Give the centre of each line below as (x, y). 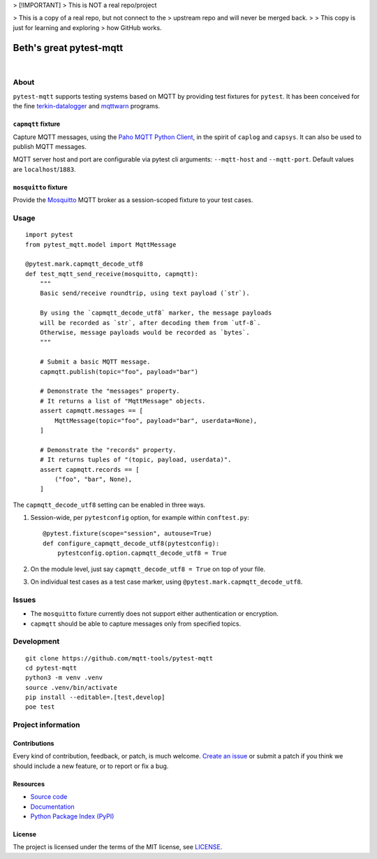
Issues (24, 600)
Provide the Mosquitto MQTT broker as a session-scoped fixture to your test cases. (133, 200)
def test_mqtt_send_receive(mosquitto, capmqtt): (112, 274)
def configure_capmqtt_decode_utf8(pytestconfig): (131, 543)
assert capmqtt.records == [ (89, 469)
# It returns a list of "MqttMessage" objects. (123, 401)
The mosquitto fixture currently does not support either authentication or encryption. (155, 614)
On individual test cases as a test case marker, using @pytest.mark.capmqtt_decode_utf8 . (167, 582)
